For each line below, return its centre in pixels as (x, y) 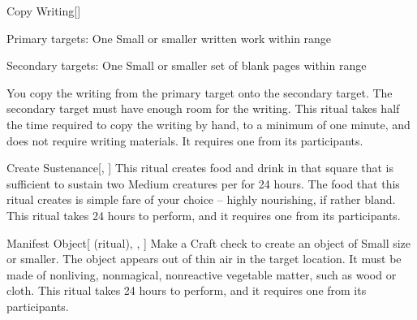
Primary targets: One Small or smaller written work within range (169, 38)
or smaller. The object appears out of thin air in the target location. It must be (204, 259)
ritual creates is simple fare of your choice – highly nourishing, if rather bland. (201, 199)
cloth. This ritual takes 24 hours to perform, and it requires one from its (187, 290)
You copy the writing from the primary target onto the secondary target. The (200, 92)
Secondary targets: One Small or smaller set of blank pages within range (187, 65)
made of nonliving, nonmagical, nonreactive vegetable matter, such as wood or (202, 274)
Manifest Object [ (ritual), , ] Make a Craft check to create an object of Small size (209, 242)
